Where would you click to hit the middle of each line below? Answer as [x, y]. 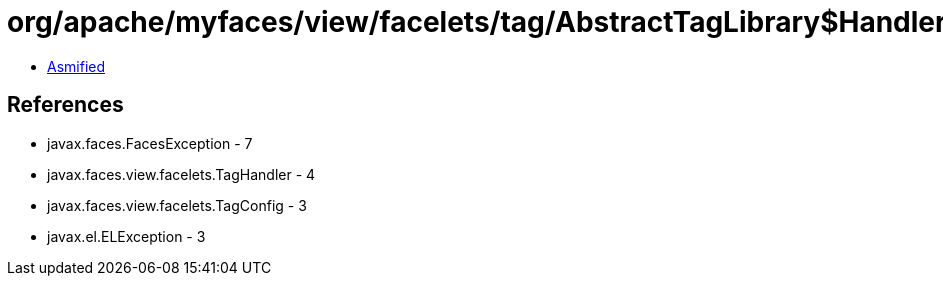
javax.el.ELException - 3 [126, 236]
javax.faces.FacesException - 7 [150, 143]
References [65, 105]
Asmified [76, 66]
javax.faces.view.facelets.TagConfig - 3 [177, 205]
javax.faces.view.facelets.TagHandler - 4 [181, 174]
